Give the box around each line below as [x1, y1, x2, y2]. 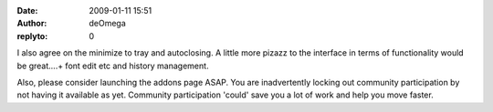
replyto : [16, 30, 48, 41]
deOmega [89, 18, 127, 29]
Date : [16, 5, 38, 15]
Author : [16, 18, 47, 29]
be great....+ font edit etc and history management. [16, 60, 209, 71]
